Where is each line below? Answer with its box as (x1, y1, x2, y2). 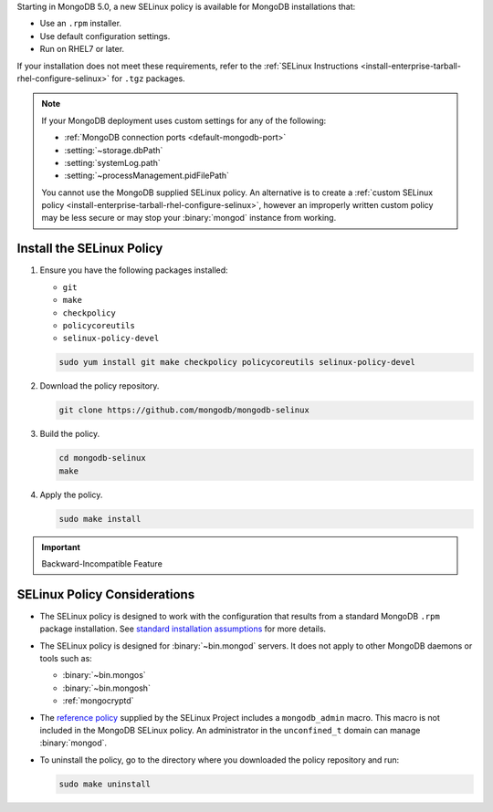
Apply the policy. (39, 489, 103, 500)
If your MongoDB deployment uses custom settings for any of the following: (41, 115, 327, 126)
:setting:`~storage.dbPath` (64, 144, 163, 155)
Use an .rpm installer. (39, 18, 122, 29)
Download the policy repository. (39, 380, 160, 391)
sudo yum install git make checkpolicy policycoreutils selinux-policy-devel (58, 357, 415, 368)
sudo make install (58, 514, 142, 524)
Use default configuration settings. (39, 30, 171, 41)
